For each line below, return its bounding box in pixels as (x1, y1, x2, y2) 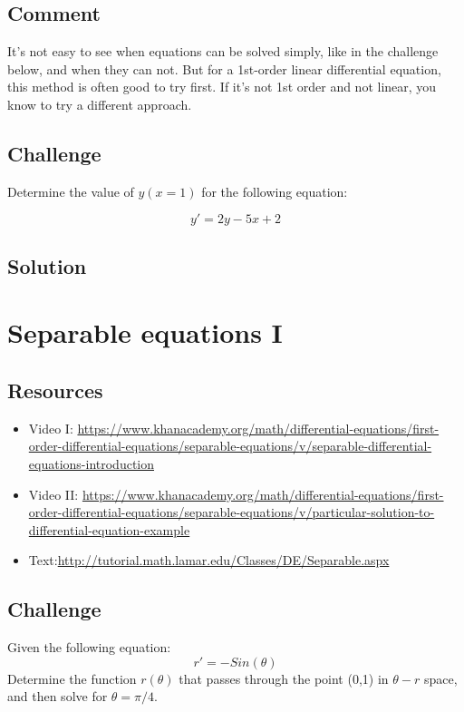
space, (423, 668, 458, 688)
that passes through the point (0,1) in (179, 668, 389, 688)
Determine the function (7, 668, 137, 688)
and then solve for (7, 687, 108, 706)
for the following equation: (201, 181, 348, 200)
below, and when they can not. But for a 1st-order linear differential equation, (7, 59, 441, 78)
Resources (7, 376, 103, 404)
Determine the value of (7, 181, 134, 200)
